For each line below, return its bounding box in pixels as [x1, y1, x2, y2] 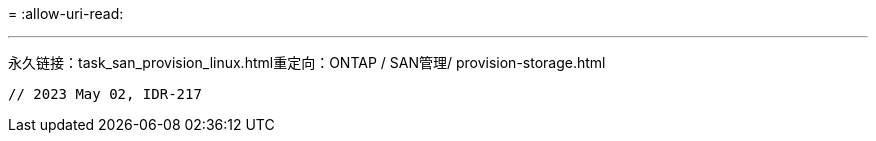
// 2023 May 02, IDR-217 [8, 86, 202, 102]
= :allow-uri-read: [8, 5, 124, 22]
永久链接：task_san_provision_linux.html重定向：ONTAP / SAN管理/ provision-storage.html [8, 54, 606, 71]
